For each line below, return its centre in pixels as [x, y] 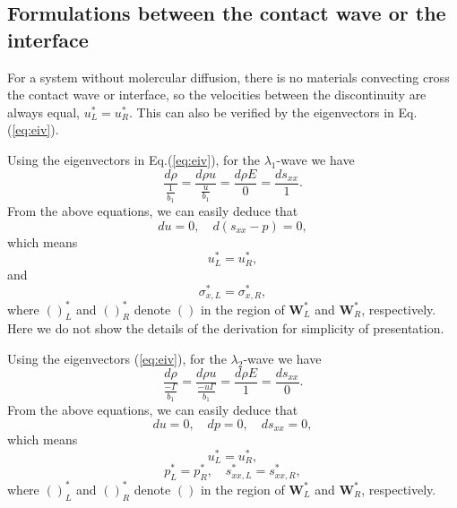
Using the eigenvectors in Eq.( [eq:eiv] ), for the [134, 159]
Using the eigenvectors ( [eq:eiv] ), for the [117, 358]
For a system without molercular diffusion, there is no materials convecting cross [228, 77]
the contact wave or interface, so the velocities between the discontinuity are [217, 95]
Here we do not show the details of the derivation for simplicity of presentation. [226, 328]
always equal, [43, 112]
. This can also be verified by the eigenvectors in [261, 112]
